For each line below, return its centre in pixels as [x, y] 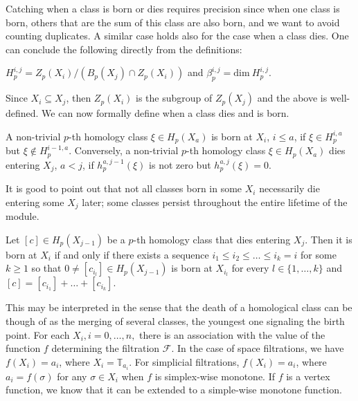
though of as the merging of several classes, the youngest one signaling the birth [175, 320]
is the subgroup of [174, 98]
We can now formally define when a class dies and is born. [165, 113]
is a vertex [308, 376]
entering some [35, 202]
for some [319, 254]
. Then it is [329, 239]
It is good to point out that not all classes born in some [124, 188]
